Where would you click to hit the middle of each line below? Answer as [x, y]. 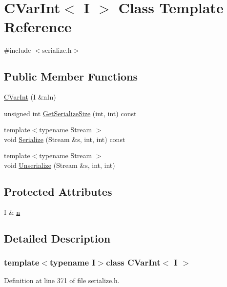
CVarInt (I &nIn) [30, 97]
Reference [38, 27]
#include [18, 50]
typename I [72, 262]
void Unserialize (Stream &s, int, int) [60, 165]
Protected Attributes [58, 192]
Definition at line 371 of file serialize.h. [62, 280]
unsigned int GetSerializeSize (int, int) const [70, 113]
